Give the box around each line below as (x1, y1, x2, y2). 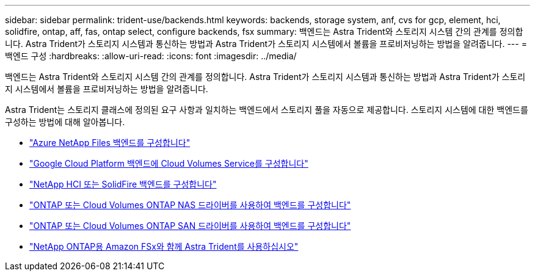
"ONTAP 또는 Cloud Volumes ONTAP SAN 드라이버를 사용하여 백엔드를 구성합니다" (29, 220, 351, 231)
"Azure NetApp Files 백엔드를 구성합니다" (29, 137, 191, 148)
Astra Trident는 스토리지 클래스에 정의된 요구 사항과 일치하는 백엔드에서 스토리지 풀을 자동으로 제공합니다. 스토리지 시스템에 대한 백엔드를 (5, 104, 528, 115)
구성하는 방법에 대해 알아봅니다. (5, 117, 125, 127)
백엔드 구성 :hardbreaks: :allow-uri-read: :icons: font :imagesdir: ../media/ (5, 51, 297, 61)
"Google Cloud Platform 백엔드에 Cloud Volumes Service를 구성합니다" (29, 158, 308, 169)
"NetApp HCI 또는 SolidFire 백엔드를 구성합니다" (29, 179, 217, 189)
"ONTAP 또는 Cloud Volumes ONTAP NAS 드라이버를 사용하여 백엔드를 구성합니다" (29, 200, 351, 210)
